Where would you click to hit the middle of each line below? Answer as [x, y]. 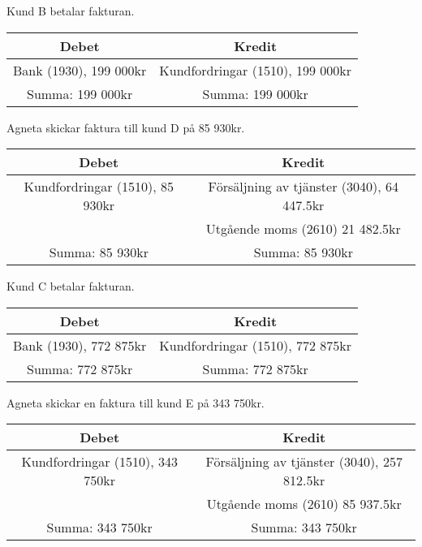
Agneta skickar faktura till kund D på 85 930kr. [126, 127]
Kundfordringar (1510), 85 [99, 187]
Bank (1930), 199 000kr [80, 70]
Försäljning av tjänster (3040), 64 [303, 187]
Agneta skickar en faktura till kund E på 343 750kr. [136, 402]
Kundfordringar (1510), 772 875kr [255, 345]
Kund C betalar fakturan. [71, 286]
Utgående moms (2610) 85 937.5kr [304, 504]
